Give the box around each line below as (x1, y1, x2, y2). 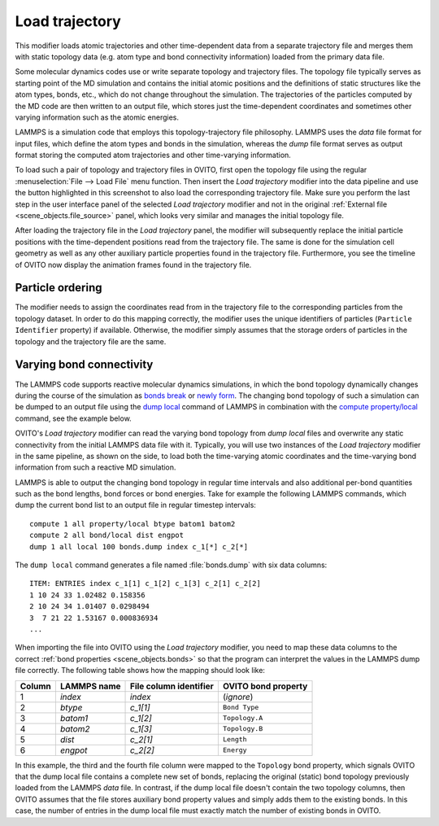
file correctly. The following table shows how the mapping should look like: (15, 666, 266, 675)
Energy (222, 745, 247, 754)
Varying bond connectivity (15, 358, 154, 372)
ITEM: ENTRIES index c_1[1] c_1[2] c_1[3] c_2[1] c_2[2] (29, 579, 262, 588)
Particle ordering (15, 281, 102, 295)
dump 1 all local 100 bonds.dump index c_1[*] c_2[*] (29, 542, 248, 551)
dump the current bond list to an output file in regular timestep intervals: (15, 500, 256, 510)
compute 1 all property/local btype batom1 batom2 (29, 519, 236, 528)
